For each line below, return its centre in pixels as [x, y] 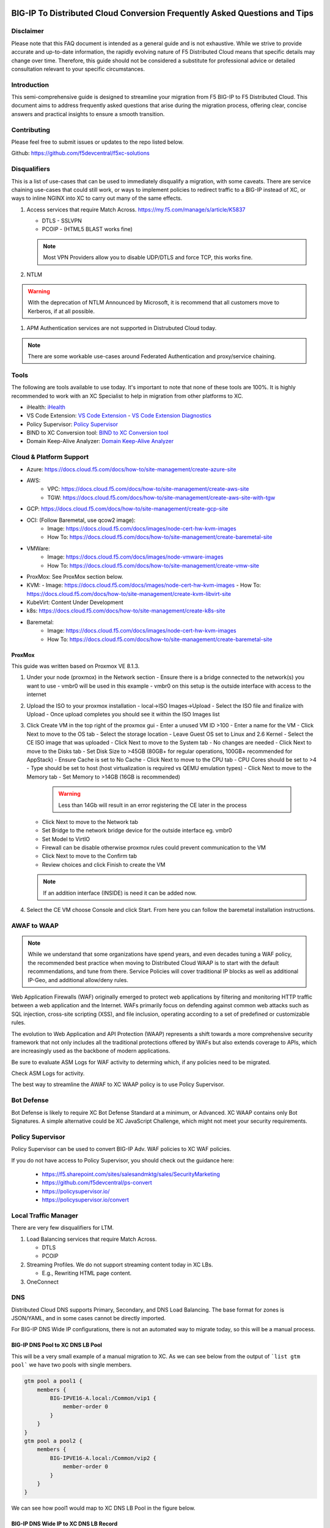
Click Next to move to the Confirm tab [90, 856]
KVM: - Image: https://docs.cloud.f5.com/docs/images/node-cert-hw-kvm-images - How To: [144, 585]
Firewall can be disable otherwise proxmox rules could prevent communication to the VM [154, 848]
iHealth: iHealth [46, 407]
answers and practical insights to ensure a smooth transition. [88, 114]
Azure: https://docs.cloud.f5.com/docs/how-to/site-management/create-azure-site [131, 469]
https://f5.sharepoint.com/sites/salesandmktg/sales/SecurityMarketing [131, 1174]
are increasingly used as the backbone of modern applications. [91, 1051]
